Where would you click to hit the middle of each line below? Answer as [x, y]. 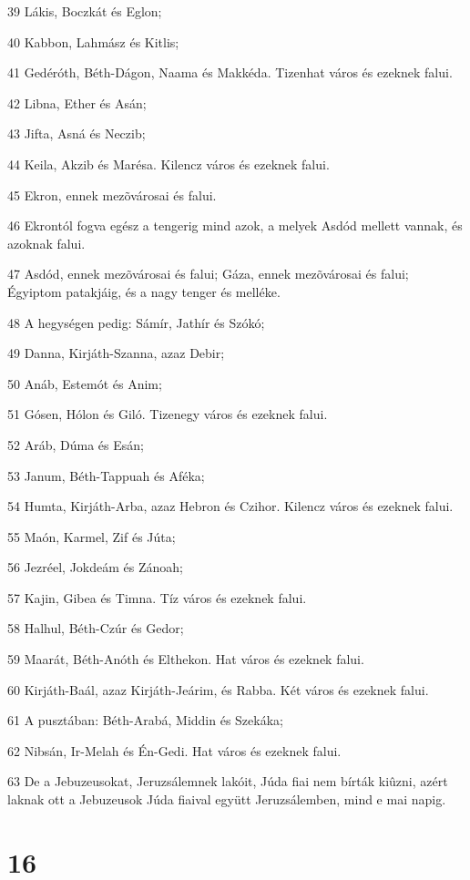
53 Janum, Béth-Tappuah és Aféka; [106, 475]
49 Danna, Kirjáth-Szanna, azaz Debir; [116, 353]
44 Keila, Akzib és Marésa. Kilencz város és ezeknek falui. [169, 164]
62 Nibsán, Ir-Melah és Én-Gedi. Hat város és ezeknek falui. [174, 750]
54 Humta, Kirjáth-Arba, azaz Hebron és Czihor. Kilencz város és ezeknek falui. [230, 506]
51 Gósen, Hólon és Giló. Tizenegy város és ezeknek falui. [168, 414]
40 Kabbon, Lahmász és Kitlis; [93, 41]
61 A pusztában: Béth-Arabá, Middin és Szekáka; [145, 720]
